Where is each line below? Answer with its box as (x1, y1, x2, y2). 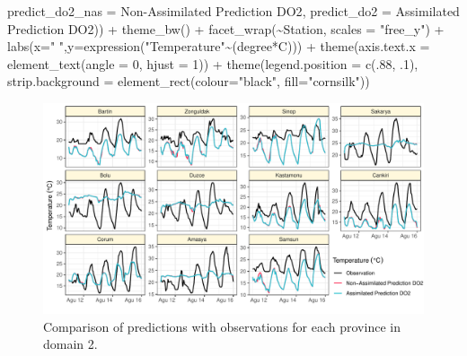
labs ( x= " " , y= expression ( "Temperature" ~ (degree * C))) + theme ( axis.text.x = (7, 37, 430, 56)
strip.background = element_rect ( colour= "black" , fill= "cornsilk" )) (7, 72, 370, 91)
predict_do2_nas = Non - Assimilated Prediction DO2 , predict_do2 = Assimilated (7, 2, 460, 20)
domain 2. (43, 334, 98, 353)
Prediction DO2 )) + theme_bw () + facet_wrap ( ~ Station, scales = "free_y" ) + (7, 19, 445, 38)
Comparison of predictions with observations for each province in (43, 317, 401, 335)
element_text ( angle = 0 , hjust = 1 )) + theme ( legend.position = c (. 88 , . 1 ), (7, 54, 419, 73)
